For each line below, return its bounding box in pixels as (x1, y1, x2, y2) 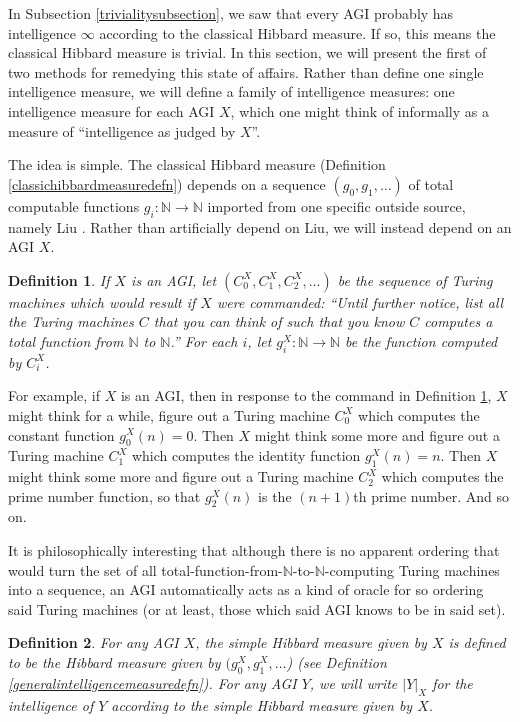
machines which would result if (8, 291, 196, 312)
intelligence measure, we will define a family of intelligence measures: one (8, 81, 455, 102)
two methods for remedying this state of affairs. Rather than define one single (8, 61, 484, 82)
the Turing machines (8, 311, 134, 332)
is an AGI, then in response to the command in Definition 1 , (120, 385, 492, 406)
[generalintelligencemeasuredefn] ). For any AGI (8, 672, 297, 693)
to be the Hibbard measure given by (8, 652, 221, 673)
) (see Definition (286, 652, 387, 673)
